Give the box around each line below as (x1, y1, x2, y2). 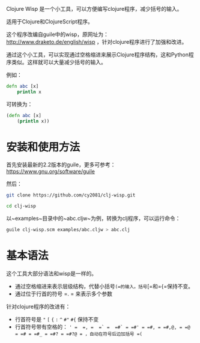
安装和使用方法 (6, 140, 80, 154)
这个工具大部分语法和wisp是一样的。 (6, 270, 97, 277)
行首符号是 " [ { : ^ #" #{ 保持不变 (14, 316, 99, 323)
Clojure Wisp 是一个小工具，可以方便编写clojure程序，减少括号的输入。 (6, 5, 183, 12)
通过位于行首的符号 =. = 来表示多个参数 (14, 290, 113, 297)
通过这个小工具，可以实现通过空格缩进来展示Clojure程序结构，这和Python (6, 51, 189, 58)
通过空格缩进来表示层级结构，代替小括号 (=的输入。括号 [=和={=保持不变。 (14, 283, 194, 290)
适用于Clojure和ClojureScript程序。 (6, 18, 93, 25)
